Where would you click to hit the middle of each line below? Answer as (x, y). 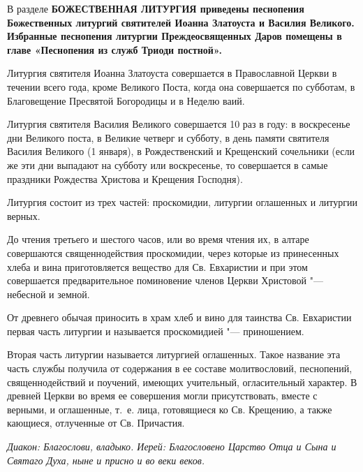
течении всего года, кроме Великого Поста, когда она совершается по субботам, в (181, 86)
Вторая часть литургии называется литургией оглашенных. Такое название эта (174, 354)
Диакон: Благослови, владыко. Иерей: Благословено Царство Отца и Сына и (172, 447)
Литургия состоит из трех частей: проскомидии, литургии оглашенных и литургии (183, 202)
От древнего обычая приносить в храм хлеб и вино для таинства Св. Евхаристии (179, 317)
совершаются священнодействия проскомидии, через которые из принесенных (173, 252)
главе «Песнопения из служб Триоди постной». (114, 49)
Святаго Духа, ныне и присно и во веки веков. (106, 460)
